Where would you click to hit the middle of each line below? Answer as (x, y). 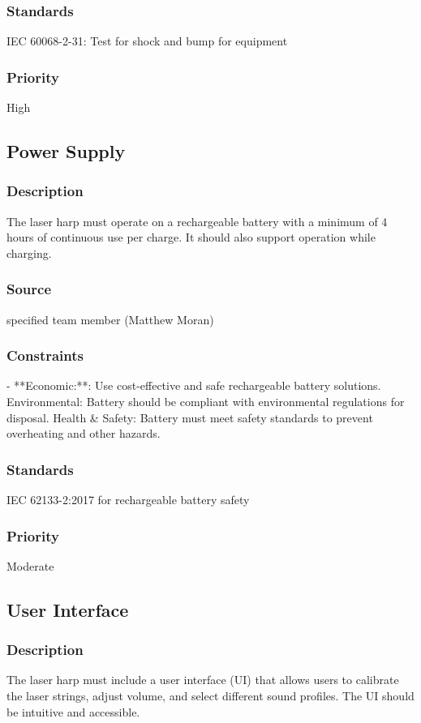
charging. (29, 252)
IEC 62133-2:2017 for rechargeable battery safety (128, 500)
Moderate (30, 565)
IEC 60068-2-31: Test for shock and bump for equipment (147, 41)
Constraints (45, 355)
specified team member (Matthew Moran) (110, 319)
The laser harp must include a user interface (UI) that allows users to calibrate (203, 680)
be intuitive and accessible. (73, 711)
